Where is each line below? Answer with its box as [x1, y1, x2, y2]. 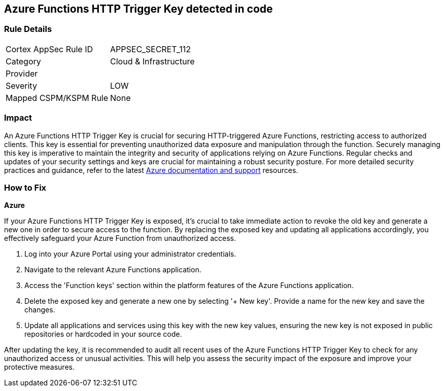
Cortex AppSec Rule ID [6, 44, 93, 54]
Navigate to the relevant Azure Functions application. [24, 265, 201, 274]
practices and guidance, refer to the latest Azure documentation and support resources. [4, 165, 298, 174]
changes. [24, 305, 55, 314]
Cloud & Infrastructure [110, 56, 195, 66]
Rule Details [4, 24, 52, 34]
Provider [6, 68, 38, 79]
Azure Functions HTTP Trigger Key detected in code [4, 3, 273, 15]
